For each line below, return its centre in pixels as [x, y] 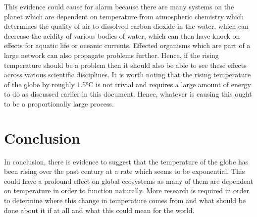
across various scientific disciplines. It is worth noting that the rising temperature [128, 75]
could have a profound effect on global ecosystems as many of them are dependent [129, 181]
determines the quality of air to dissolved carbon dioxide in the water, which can [126, 26]
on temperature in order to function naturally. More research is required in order [127, 190]
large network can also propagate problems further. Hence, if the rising [111, 55]
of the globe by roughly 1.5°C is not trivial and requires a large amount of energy [128, 84]
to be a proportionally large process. [59, 103]
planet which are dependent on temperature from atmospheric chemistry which [124, 16]
